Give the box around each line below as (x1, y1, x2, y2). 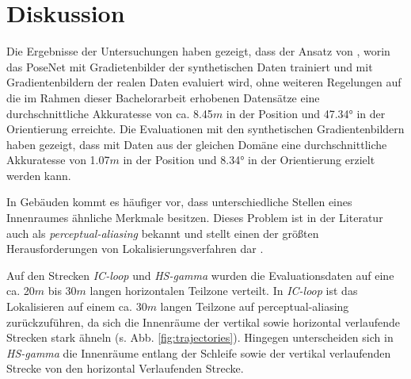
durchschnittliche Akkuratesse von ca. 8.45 (6, 105, 213, 121)
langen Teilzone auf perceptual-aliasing (160, 298, 349, 315)
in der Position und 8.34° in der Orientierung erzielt (123, 151, 375, 168)
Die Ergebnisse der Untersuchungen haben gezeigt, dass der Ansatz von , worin (6, 43, 390, 59)
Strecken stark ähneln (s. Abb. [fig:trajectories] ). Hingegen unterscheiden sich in (6, 329, 394, 346)
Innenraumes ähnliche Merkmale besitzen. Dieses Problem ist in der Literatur (6, 209, 383, 226)
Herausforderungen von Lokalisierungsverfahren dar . (6, 240, 264, 257)
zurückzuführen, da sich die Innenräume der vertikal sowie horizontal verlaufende (6, 313, 401, 330)
